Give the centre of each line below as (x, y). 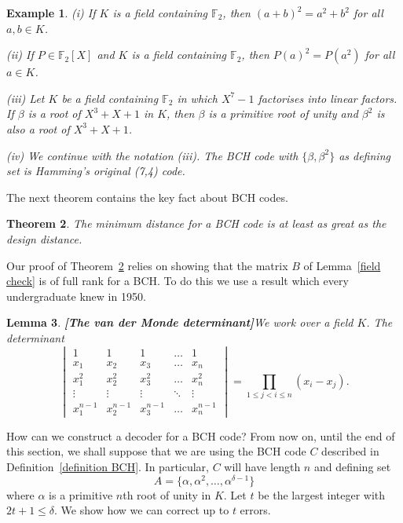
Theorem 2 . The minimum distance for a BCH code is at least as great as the (196, 223)
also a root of (38, 128)
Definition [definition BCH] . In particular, (108, 466)
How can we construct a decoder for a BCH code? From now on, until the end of (201, 435)
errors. (255, 510)
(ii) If (20, 55)
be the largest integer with (322, 494)
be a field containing (110, 98)
